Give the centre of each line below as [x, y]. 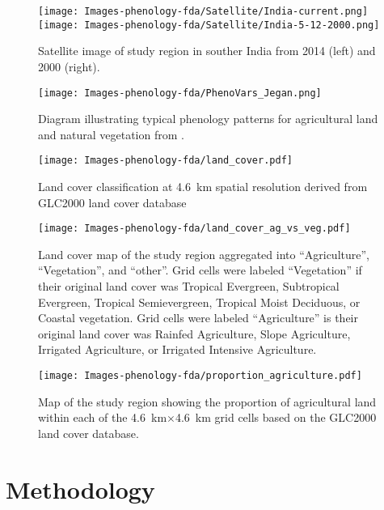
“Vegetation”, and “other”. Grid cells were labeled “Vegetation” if [200, 270]
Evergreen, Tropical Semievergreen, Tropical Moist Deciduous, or [199, 302]
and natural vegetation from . [111, 134]
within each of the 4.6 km [103, 417]
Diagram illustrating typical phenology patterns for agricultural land [208, 119]
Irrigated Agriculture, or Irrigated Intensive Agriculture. [177, 349]
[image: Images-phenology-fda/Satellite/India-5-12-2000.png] [209, 25]
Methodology [80, 489]
